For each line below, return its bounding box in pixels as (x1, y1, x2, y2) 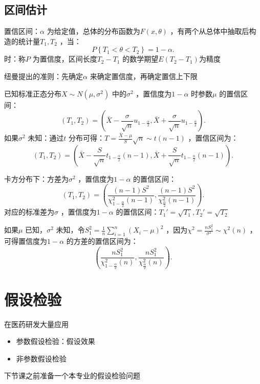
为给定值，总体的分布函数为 (47, 26, 140, 36)
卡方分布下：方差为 (4, 173, 69, 184)
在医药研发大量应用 (4, 318, 69, 329)
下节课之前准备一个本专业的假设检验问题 (4, 370, 140, 381)
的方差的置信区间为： (66, 235, 138, 246)
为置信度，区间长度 (32, 53, 97, 64)
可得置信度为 (4, 235, 47, 246)
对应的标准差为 (4, 206, 54, 217)
